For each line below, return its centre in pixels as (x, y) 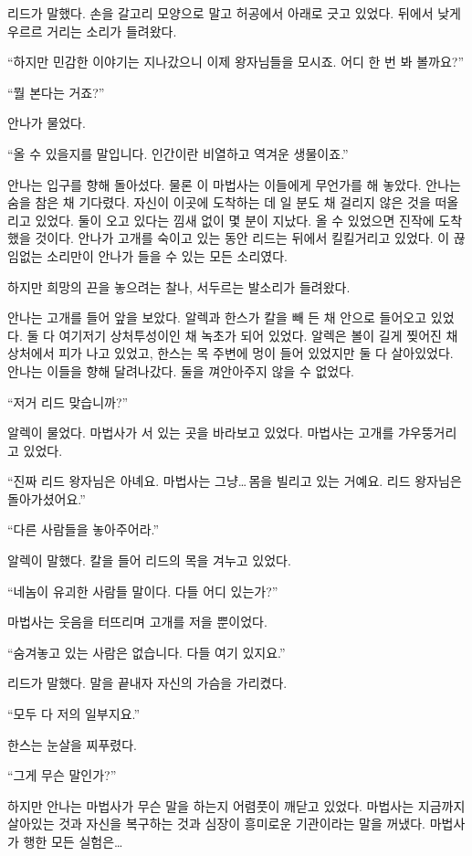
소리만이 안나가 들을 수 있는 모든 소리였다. (168, 255)
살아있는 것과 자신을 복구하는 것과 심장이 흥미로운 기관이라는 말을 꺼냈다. (217, 824)
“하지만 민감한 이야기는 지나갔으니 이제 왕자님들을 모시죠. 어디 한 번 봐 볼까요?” (236, 62)
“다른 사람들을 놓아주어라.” (84, 529)
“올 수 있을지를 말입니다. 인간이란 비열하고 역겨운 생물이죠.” (178, 153)
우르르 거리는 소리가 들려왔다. (92, 31)
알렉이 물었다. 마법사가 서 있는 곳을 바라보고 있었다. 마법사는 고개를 (201, 433)
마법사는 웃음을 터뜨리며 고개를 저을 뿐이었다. (137, 622)
